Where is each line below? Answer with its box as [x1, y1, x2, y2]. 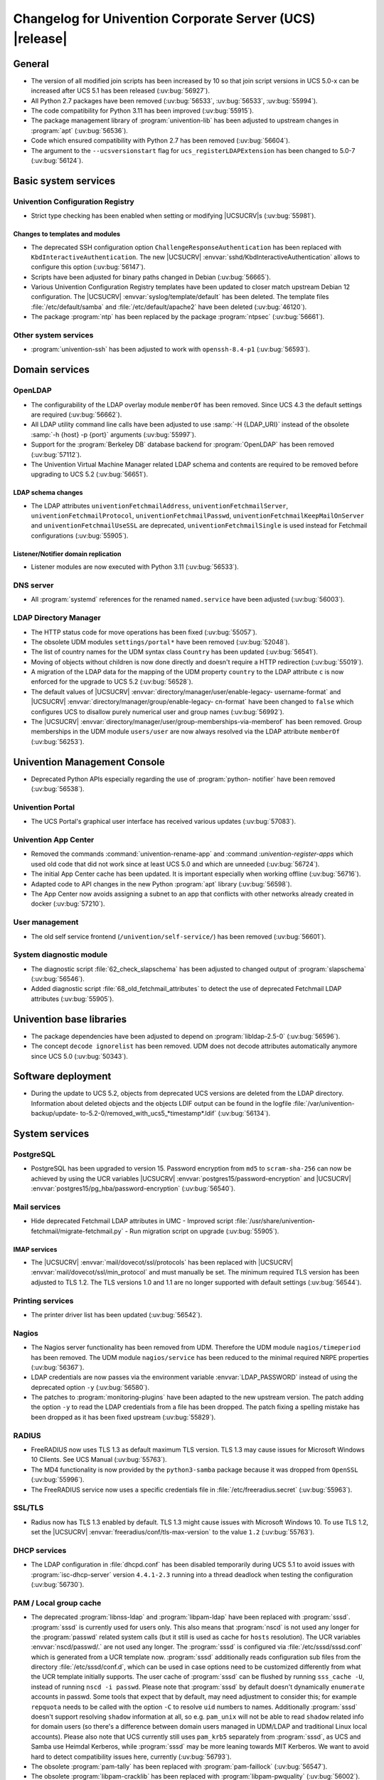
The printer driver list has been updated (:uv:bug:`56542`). [31, 1310, 203, 1319]
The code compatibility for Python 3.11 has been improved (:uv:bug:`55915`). [31, 107, 254, 115]
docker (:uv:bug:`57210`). [31, 899, 105, 908]
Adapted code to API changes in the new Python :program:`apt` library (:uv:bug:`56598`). [31, 879, 292, 888]
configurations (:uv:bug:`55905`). [31, 531, 129, 540]
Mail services [13, 1202, 61, 1212]
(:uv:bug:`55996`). [31, 1475, 85, 1484]
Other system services [13, 330, 94, 340]
